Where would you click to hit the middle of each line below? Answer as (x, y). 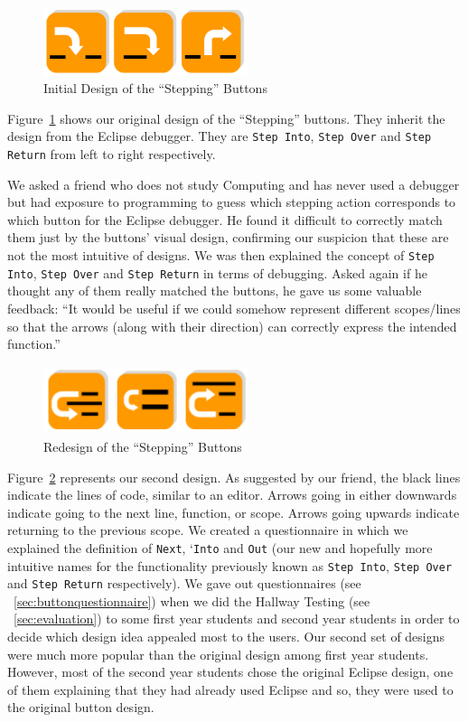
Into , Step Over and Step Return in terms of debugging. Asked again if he (217, 272)
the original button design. (81, 707)
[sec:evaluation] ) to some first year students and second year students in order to (237, 619)
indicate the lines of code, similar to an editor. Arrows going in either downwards (232, 495)
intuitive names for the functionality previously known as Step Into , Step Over (230, 565)
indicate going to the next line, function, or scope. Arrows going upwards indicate (234, 512)
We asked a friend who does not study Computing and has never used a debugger (234, 184)
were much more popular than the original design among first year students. (218, 654)
